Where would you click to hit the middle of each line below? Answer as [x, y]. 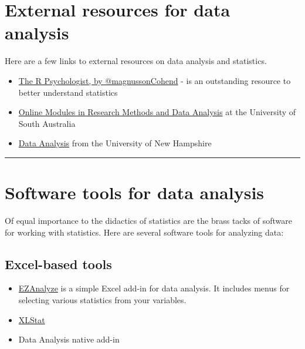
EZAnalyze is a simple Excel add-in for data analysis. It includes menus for [154, 288]
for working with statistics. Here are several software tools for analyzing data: [144, 232]
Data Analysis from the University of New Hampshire [115, 143]
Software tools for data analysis [135, 192]
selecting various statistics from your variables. [102, 299]
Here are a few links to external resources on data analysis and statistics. [136, 61]
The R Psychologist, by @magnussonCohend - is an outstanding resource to [155, 80]
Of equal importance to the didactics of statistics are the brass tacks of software [148, 220]
